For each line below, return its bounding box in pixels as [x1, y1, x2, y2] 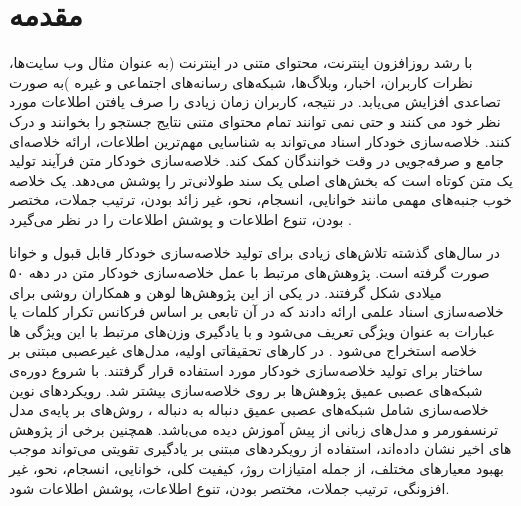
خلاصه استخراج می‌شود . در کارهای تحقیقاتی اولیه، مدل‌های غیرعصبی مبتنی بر [9, 340, 477, 361]
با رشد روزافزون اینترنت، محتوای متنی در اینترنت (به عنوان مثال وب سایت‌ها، [9, 52, 473, 73]
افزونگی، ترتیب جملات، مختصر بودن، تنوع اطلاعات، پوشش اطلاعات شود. [9, 477, 450, 498]
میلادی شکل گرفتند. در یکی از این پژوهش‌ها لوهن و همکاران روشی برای [9, 281, 442, 302]
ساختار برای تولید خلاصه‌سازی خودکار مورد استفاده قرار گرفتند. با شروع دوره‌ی [9, 360, 483, 381]
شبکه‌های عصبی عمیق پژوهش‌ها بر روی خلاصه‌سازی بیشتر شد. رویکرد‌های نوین [9, 379, 483, 400]
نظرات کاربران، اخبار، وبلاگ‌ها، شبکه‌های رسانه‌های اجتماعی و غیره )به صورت [9, 71, 473, 92]
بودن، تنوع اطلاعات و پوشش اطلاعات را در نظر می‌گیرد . [9, 208, 353, 229]
